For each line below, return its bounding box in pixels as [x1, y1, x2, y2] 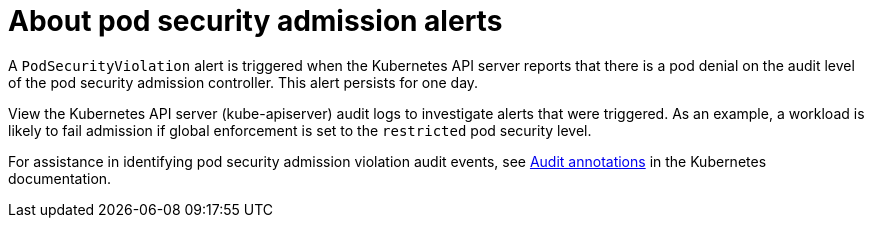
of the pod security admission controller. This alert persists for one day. [8, 73, 479, 91]
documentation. [8, 169, 112, 187]
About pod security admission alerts [8, 4, 503, 38]
